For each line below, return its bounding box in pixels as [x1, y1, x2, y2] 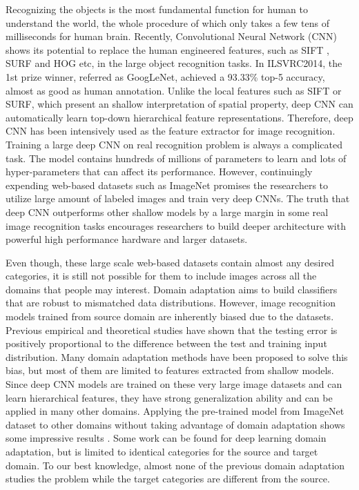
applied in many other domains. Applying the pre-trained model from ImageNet [6, 404, 345, 418]
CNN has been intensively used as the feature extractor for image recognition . [6, 124, 336, 138]
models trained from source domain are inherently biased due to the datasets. [6, 309, 334, 324]
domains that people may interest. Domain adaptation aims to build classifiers [6, 282, 338, 296]
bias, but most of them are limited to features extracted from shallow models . [6, 363, 334, 378]
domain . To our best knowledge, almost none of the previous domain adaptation [6, 458, 345, 472]
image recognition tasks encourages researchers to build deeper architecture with [6, 218, 346, 233]
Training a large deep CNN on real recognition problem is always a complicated [6, 137, 342, 151]
